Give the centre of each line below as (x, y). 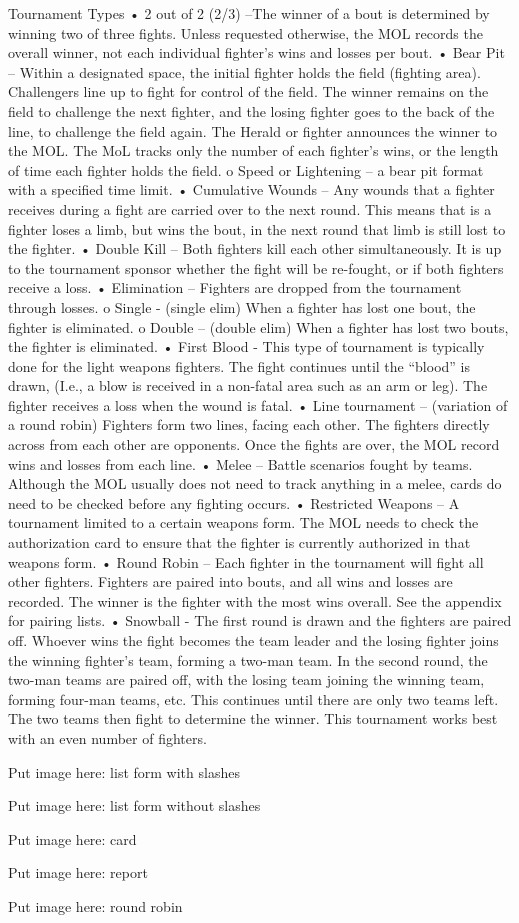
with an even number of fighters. (107, 737)
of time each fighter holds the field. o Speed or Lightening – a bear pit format (246, 169)
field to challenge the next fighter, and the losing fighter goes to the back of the (251, 110)
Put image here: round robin (95, 905)
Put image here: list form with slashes (124, 771)
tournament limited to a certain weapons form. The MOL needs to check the (243, 522)
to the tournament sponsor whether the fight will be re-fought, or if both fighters (256, 267)
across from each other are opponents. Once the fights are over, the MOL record (254, 444)
